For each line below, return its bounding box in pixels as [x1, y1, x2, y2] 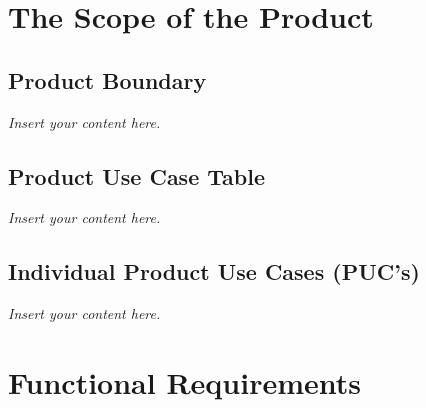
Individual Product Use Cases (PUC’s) [8, 256, 420, 287]
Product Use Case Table [8, 160, 265, 191]
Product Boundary [8, 64, 207, 95]
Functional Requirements [8, 361, 361, 402]
